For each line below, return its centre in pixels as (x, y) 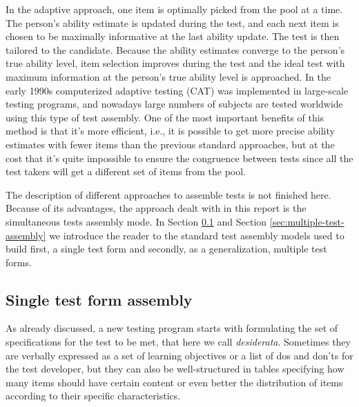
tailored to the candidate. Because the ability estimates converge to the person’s (175, 49)
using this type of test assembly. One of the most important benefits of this (165, 117)
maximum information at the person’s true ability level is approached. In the (168, 76)
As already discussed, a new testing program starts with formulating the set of (172, 328)
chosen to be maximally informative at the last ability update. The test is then (173, 36)
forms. (19, 262)
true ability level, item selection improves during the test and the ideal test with (175, 63)
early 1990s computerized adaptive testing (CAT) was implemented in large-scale (177, 90)
